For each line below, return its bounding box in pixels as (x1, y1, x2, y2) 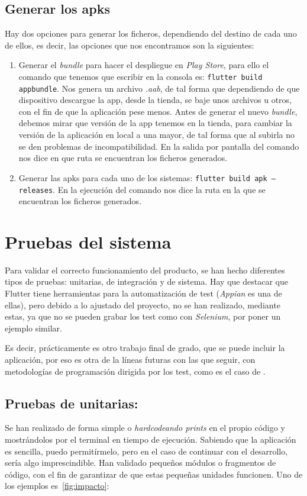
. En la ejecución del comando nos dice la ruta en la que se (53, 183, 266, 195)
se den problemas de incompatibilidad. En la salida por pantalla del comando (18, 140, 299, 152)
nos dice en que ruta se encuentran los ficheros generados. (18, 152, 228, 164)
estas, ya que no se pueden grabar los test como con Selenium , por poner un (5, 310, 281, 323)
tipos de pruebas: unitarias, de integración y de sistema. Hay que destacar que (5, 275, 288, 288)
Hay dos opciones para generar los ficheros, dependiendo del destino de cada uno (5, 27, 297, 40)
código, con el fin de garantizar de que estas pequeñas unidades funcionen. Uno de (5, 468, 303, 480)
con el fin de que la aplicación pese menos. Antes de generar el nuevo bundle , (18, 105, 298, 117)
